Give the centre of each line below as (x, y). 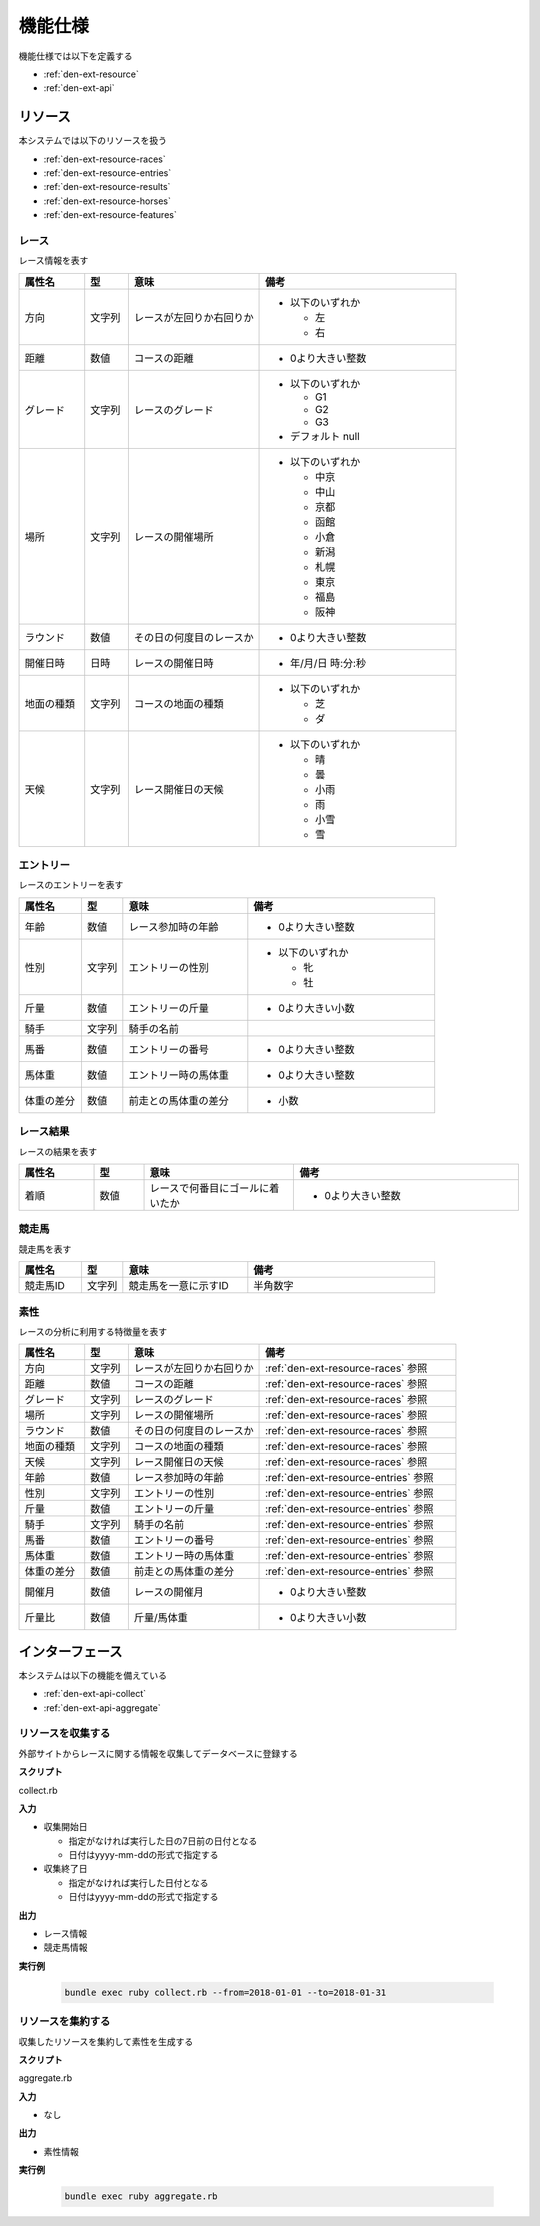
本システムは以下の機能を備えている (92, 1675)
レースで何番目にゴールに (209, 1188)
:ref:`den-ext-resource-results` (107, 187)
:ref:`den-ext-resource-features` (110, 215)
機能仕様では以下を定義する (75, 56)
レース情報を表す (53, 261)
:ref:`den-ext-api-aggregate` (102, 1707)
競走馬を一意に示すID (178, 1286)
